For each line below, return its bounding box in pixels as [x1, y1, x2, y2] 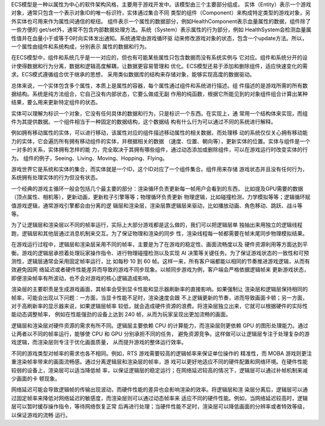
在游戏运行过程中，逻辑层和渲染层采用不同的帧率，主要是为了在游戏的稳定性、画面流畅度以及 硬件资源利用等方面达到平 [11, 241, 308, 248]
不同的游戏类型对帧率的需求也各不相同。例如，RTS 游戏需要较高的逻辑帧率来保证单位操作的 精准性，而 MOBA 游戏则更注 [11, 350, 312, 357]
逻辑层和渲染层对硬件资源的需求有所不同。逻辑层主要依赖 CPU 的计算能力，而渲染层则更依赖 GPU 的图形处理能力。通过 [11, 322, 309, 329]
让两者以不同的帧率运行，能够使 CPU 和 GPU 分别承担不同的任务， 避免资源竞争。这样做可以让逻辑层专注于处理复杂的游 [11, 330, 310, 338]
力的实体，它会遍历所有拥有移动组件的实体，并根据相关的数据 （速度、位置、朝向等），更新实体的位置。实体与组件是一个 [11, 137, 311, 144]
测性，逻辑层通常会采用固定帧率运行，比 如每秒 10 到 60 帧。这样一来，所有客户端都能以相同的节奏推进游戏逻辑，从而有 [11, 258, 310, 265]
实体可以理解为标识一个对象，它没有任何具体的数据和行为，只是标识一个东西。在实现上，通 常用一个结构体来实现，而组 [11, 110, 308, 117]
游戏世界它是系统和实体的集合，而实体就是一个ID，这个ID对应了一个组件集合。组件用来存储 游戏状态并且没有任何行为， [11, 165, 308, 173]
